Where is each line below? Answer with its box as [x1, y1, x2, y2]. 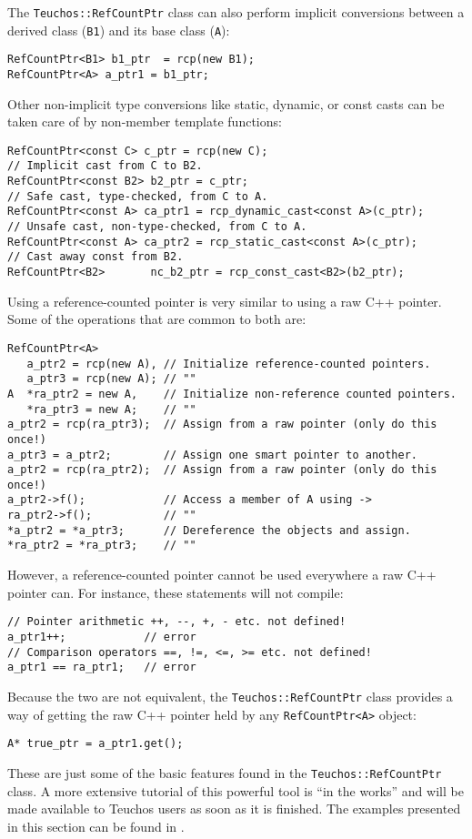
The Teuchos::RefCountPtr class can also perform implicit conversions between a [7, 3, 465, 21]
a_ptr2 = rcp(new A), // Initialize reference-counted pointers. [26, 357, 431, 370]
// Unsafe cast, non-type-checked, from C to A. [7, 220, 307, 234]
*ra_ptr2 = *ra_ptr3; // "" [7, 539, 196, 552]
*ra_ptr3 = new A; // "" [26, 402, 196, 416]
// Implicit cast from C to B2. [7, 159, 203, 173]
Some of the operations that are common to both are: [7, 309, 306, 329]
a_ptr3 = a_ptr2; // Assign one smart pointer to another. [7, 448, 418, 461]
